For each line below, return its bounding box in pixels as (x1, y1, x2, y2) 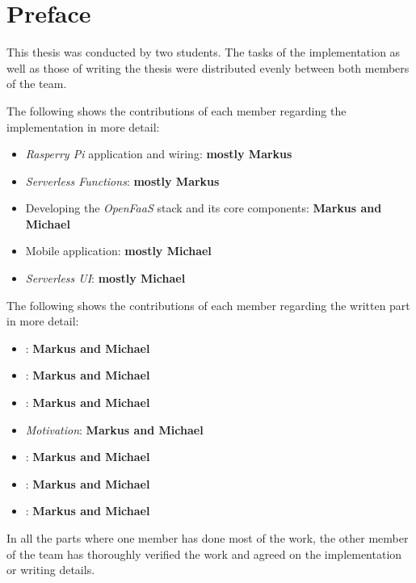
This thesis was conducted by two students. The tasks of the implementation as (6, 44, 401, 61)
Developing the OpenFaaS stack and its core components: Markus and (25, 199, 382, 216)
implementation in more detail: (6, 118, 160, 135)
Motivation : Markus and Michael (25, 421, 204, 438)
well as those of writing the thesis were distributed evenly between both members (6, 59, 410, 76)
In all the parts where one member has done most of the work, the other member (6, 530, 409, 546)
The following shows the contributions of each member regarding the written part (6, 296, 410, 313)
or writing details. (6, 561, 95, 578)
